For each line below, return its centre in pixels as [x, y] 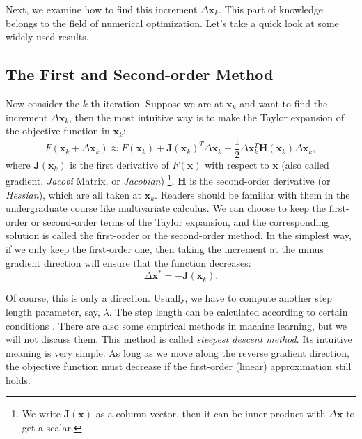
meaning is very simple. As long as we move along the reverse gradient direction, [178, 352]
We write [41, 414]
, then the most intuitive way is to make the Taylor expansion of [207, 117]
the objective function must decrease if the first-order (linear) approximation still [179, 366]
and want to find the [284, 103]
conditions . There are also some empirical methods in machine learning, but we [176, 325]
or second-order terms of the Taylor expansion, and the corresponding [180, 221]
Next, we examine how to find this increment [102, 9]
